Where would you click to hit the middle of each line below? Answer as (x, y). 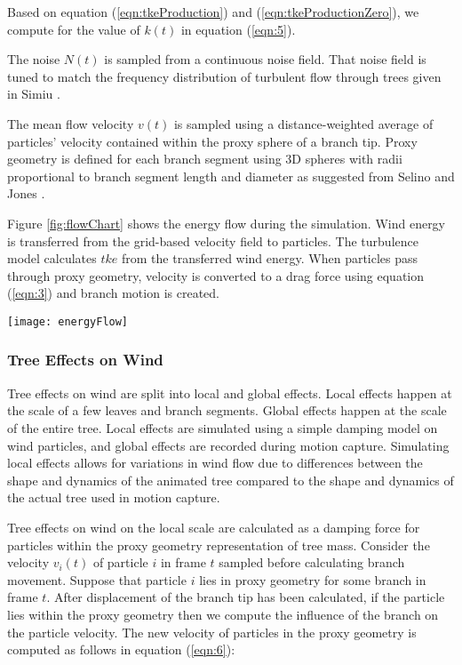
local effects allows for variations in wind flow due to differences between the (215, 463)
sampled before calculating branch (312, 562)
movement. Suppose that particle (97, 579)
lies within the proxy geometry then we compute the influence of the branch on (223, 614)
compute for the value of (74, 29)
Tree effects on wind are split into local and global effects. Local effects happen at (230, 393)
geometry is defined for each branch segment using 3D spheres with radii (205, 159)
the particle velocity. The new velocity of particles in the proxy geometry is (212, 632)
